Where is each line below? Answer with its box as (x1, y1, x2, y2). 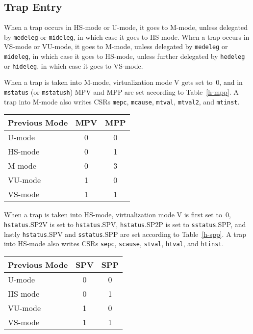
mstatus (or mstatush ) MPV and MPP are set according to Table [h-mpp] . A (4, 87, 239, 97)
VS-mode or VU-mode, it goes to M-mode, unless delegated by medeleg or (4, 41, 228, 51)
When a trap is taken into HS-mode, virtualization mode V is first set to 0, (4, 209, 231, 220)
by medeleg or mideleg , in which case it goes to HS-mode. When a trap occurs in (4, 31, 250, 42)
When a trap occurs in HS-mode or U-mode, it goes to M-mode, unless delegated (4, 22, 248, 32)
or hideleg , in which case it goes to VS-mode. (4, 60, 143, 71)
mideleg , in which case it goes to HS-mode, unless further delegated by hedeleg (4, 51, 245, 61)
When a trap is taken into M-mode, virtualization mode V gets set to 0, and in (4, 77, 243, 87)
